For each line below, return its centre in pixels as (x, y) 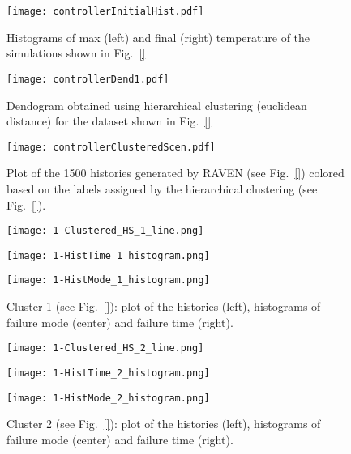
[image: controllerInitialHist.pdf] (105, 11)
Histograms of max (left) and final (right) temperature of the (158, 37)
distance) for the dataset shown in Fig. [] (109, 121)
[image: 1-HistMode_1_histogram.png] (108, 280)
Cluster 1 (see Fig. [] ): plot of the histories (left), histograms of (164, 306)
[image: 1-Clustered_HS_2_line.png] (105, 348)
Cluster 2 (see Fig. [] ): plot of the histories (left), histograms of (164, 424)
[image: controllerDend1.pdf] (88, 79)
